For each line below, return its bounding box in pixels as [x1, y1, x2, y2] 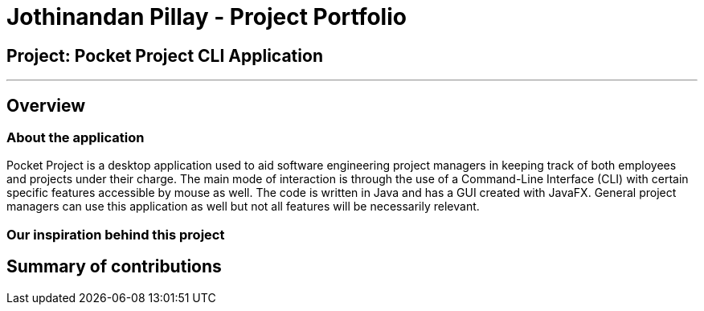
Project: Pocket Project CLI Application [6, 45, 323, 66]
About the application [6, 129, 145, 146]
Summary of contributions [6, 256, 222, 277]
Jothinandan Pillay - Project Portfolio [6, 3, 407, 31]
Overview [6, 95, 86, 116]
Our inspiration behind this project [6, 226, 225, 243]
